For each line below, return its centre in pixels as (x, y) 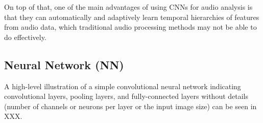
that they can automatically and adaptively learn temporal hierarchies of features (132, 17)
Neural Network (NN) (64, 64)
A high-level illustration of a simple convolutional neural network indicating (123, 86)
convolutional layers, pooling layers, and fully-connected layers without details (126, 96)
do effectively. (25, 37)
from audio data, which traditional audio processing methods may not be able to (130, 27)
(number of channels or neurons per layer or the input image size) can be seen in (130, 106)
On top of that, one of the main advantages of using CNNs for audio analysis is (128, 7)
